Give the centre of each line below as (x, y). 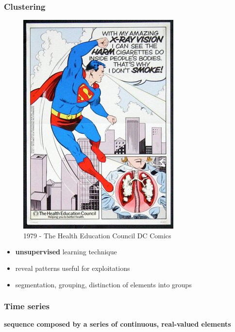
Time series (27, 306)
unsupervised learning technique (66, 252)
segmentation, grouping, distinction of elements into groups (103, 284)
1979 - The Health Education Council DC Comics (97, 235)
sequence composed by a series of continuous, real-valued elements (117, 324)
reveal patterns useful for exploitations (73, 268)
